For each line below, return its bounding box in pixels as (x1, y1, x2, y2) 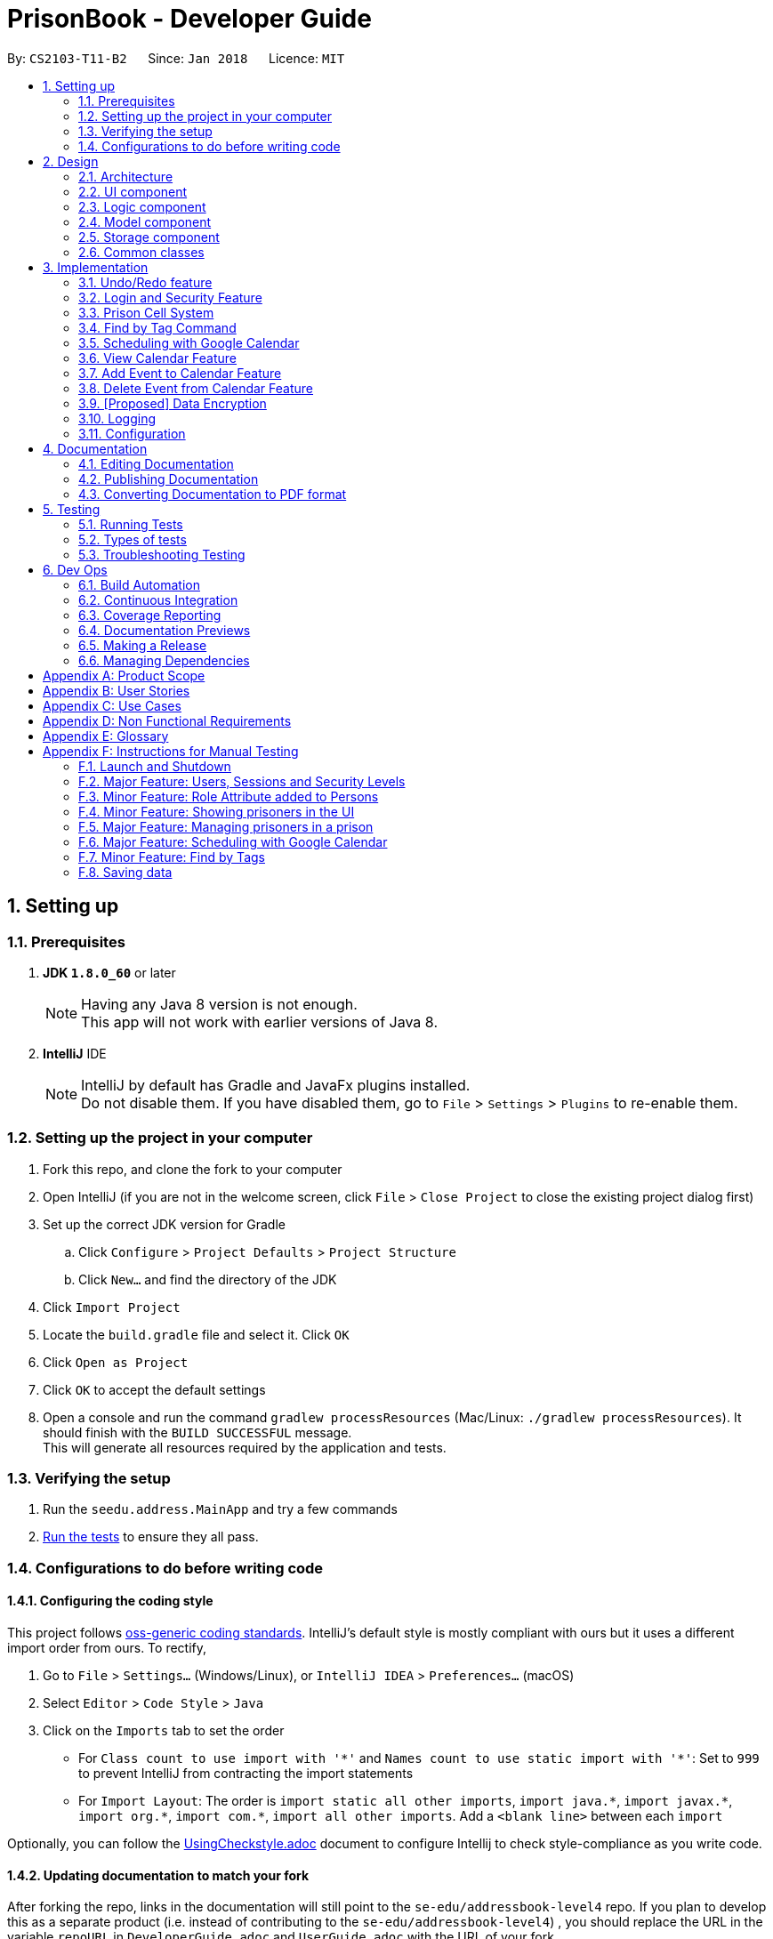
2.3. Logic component (78, 198, 206, 214)
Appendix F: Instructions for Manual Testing (43, 743, 299, 759)
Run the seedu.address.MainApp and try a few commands (43, 1501, 398, 1517)
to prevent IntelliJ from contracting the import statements (78, 1766, 414, 1782)
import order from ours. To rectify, (7, 1640, 207, 1656)
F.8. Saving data (78, 864, 173, 880)
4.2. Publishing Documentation (78, 471, 259, 487)
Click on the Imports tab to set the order (43, 1723, 285, 1739)
